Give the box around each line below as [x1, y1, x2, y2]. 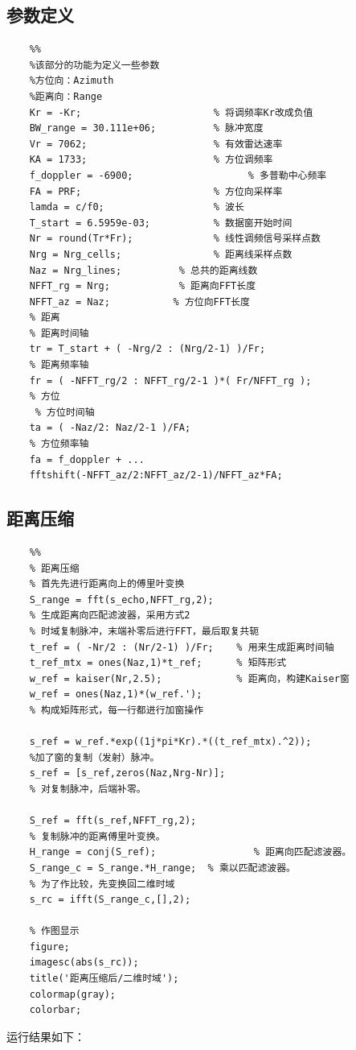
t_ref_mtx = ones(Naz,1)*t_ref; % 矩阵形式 [29, 657, 287, 669]
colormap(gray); [29, 988, 117, 1000]
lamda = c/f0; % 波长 [29, 201, 244, 213]
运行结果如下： [6, 1027, 85, 1044]
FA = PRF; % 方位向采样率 [29, 185, 283, 197]
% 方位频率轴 [29, 438, 89, 450]
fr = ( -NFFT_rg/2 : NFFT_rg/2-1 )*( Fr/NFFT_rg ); [29, 374, 312, 387]
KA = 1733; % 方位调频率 [29, 154, 273, 166]
